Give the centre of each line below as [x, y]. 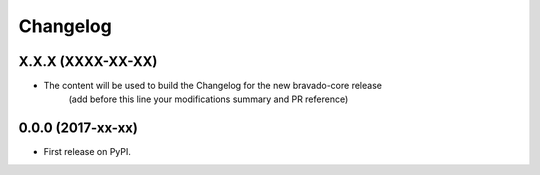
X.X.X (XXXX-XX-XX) [88, 61]
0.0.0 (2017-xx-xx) [78, 128]
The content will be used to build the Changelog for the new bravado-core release [212, 86]
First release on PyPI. [87, 152]
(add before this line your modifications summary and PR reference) [208, 99]
